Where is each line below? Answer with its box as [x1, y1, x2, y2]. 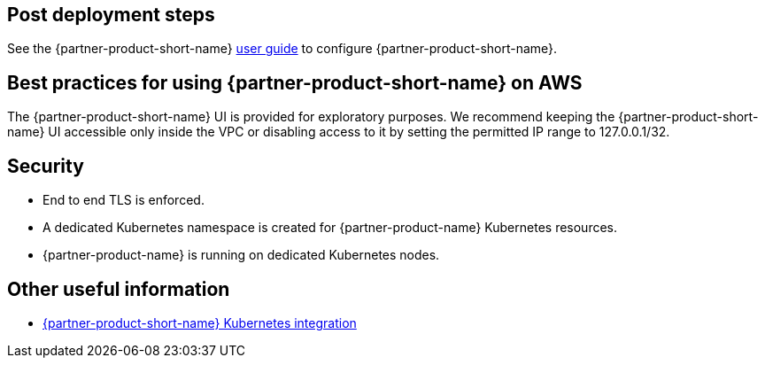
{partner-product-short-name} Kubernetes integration [42, 315, 357, 330]
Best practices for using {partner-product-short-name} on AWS [7, 71, 583, 94]
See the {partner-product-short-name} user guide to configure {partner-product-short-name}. [7, 41, 558, 57]
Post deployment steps [7, 4, 215, 26]
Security [7, 154, 84, 177]
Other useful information [7, 277, 230, 300]
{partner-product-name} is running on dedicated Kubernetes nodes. [42, 247, 440, 263]
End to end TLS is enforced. [42, 192, 205, 208]
